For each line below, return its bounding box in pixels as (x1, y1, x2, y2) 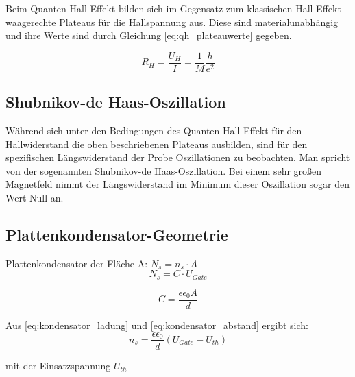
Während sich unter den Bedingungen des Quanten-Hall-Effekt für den (5, 123, 302, 138)
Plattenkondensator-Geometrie (5, 224, 228, 245)
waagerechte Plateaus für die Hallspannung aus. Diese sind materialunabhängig (5, 14, 339, 29)
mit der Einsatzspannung (5, 358, 111, 372)
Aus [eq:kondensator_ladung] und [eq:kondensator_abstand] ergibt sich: (5, 317, 308, 332)
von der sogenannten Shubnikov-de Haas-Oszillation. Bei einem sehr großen (5, 163, 322, 178)
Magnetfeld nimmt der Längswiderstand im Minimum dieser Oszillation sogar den (5, 177, 350, 191)
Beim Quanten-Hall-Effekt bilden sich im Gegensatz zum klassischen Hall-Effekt (5, 1, 341, 15)
